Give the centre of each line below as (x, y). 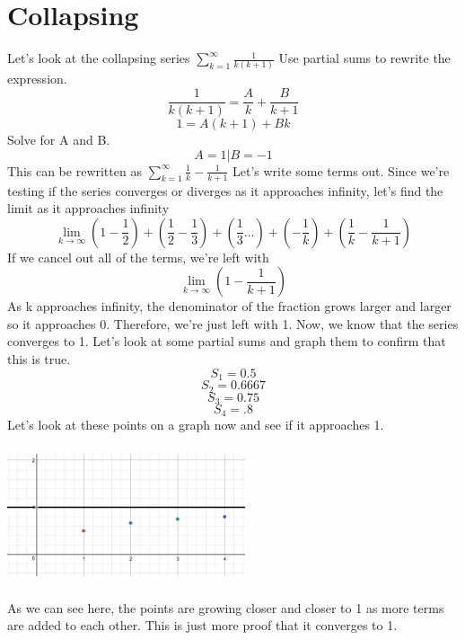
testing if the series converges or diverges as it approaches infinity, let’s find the (225, 190)
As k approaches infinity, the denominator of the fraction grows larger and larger (229, 306)
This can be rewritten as (75, 170)
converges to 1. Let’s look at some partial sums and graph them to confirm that (227, 341)
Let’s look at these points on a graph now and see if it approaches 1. (196, 425)
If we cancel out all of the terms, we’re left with (138, 257)
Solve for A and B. (59, 140)
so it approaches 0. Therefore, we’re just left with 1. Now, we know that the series (233, 323)
